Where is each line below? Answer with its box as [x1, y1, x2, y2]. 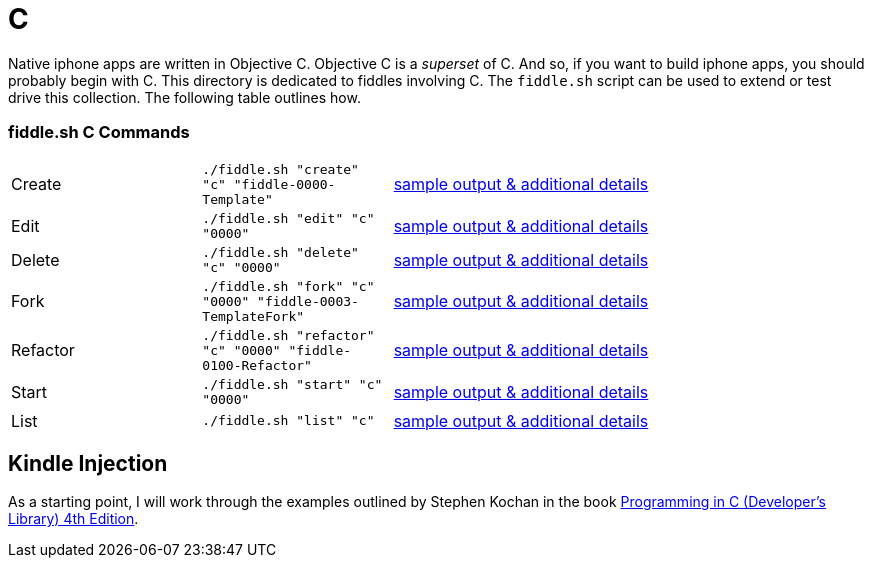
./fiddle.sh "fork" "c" [202, 278, 375, 294]
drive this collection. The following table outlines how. [8, 88, 361, 106]
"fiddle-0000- [233, 176, 336, 192]
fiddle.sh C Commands [8, 122, 190, 143]
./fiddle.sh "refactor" [202, 327, 375, 343]
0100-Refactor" [202, 357, 312, 373]
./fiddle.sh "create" [202, 161, 359, 177]
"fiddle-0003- [257, 293, 359, 309]
